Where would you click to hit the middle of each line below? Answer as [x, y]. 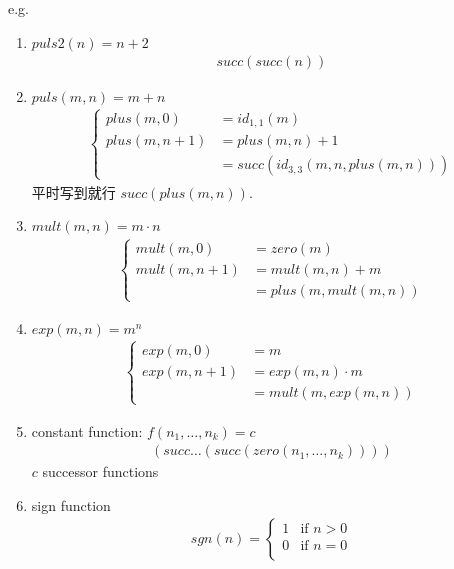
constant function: [87, 430]
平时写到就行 [73, 191]
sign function [71, 504]
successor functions [100, 471]
